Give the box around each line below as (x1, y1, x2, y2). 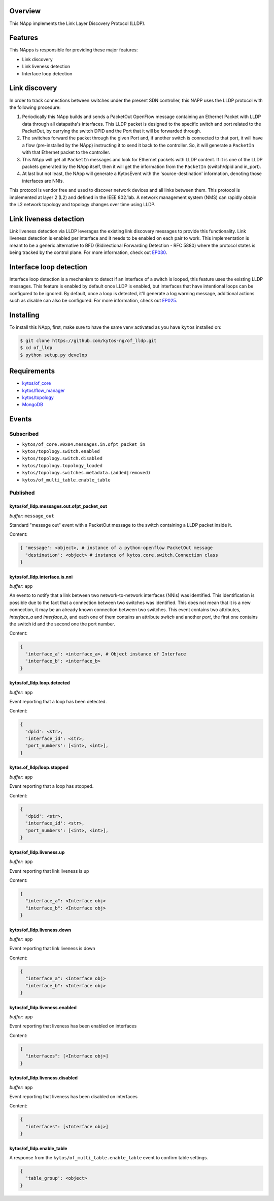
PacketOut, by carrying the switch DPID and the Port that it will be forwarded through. (22, 128, 201, 134)
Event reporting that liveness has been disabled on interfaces (9, 1093, 138, 1099)
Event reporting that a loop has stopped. (9, 783, 94, 789)
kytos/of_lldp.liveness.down (9, 927, 72, 933)
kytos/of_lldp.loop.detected (9, 680, 71, 686)
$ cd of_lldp (20, 345, 53, 351)
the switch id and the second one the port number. (9, 621, 115, 627)
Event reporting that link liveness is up (9, 868, 89, 874)
